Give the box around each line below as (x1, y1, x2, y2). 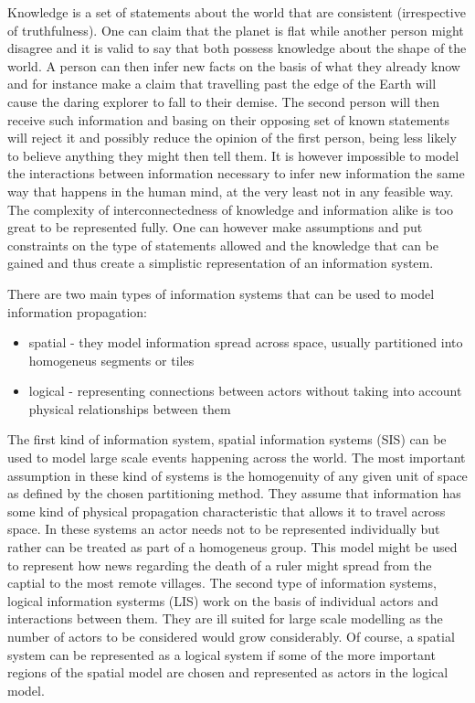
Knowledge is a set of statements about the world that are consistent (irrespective (7, 3, 466, 21)
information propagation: (7, 302, 147, 321)
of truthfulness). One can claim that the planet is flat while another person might (7, 20, 464, 39)
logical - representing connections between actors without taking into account (28, 381, 462, 400)
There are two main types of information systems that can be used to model (7, 283, 435, 303)
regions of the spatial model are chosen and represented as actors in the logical (7, 663, 449, 682)
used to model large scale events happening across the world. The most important (7, 448, 466, 467)
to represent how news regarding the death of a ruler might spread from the (7, 555, 432, 574)
